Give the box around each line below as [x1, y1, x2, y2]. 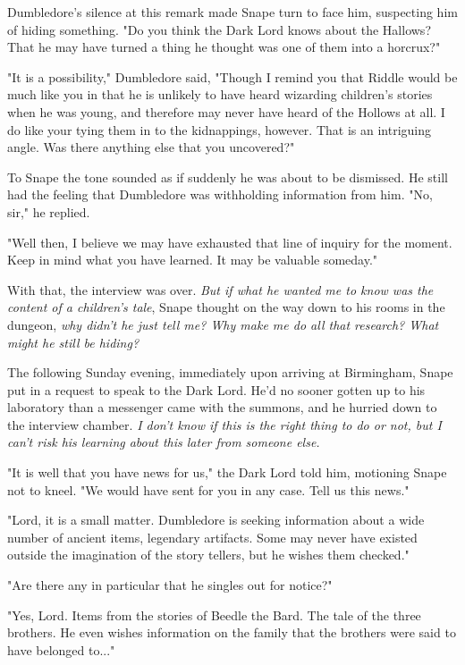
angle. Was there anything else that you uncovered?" [7, 138, 295, 156]
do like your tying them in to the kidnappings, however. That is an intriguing [7, 120, 431, 139]
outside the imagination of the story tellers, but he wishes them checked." [7, 545, 410, 564]
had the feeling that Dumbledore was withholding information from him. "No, [7, 185, 433, 204]
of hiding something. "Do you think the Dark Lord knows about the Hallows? [7, 20, 431, 38]
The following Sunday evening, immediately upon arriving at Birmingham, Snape [7, 363, 453, 382]
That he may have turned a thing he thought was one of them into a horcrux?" [7, 38, 441, 56]
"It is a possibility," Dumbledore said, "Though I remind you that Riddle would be [7, 67, 458, 86]
